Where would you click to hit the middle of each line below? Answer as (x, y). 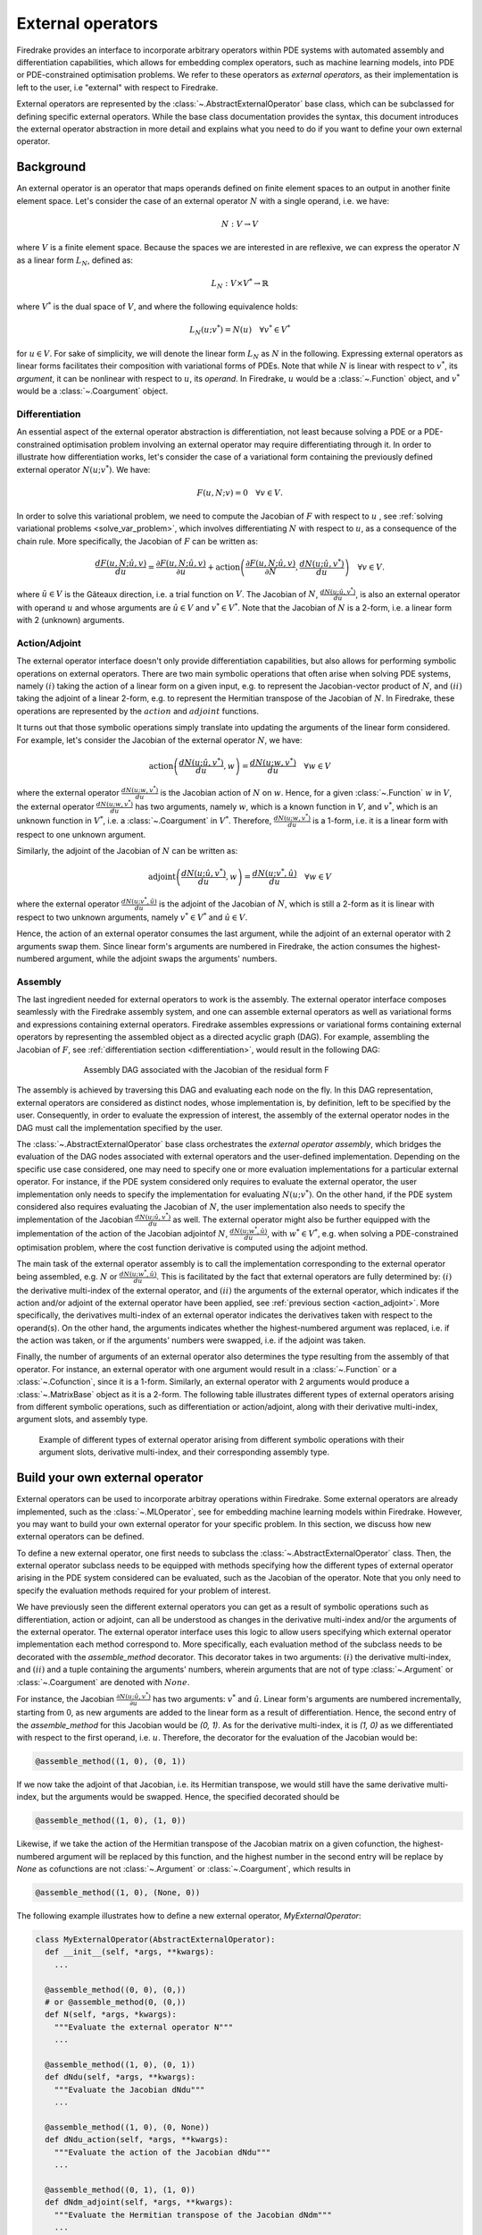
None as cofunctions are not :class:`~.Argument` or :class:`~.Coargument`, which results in (184, 1869)
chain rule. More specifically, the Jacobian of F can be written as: (137, 541)
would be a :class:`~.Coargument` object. (92, 391)
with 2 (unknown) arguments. (71, 620)
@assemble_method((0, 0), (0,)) (116, 1990)
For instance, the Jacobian (66, 1699)
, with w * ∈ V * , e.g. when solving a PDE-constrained (362, 1233)
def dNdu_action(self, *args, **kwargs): (137, 2140)
